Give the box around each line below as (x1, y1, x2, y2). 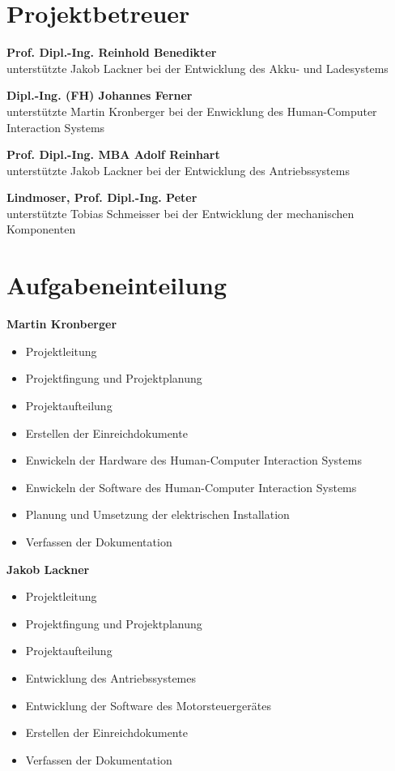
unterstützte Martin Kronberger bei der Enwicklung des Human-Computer (6, 102, 377, 119)
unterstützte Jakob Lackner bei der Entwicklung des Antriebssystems (6, 161, 350, 178)
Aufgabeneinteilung (6, 268, 227, 302)
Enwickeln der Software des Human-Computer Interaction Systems (25, 478, 357, 495)
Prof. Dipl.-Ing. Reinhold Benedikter (6, 44, 217, 61)
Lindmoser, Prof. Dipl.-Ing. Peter (6, 189, 197, 206)
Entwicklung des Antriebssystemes (25, 669, 197, 686)
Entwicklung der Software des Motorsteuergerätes (25, 696, 271, 713)
